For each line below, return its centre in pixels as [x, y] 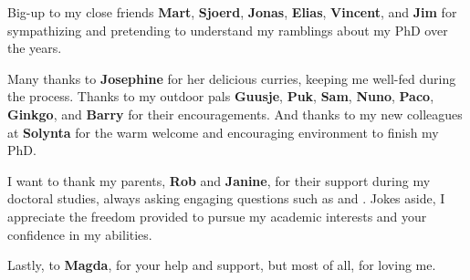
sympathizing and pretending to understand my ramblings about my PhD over [228, 30]
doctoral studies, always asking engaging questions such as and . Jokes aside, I [226, 198]
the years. [35, 48]
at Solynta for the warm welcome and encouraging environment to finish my [223, 132]
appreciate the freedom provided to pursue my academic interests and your [217, 216]
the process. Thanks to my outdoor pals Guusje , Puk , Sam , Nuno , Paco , [221, 96]
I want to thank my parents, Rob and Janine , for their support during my [219, 180]
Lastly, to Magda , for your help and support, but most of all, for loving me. [222, 265]
